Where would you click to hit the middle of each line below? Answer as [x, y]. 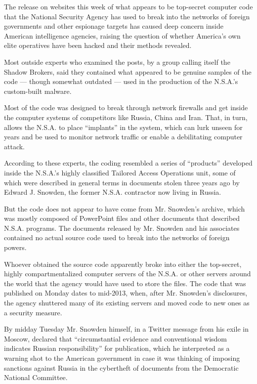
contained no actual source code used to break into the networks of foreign [117, 237]
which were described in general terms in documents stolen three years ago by [122, 182]
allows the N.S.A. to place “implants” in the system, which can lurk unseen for [123, 127]
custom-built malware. [38, 91]
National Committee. [36, 377]
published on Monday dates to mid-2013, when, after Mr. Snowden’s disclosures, [126, 293]
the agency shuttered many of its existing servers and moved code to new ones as [127, 303]
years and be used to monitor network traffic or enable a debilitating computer [123, 137]
